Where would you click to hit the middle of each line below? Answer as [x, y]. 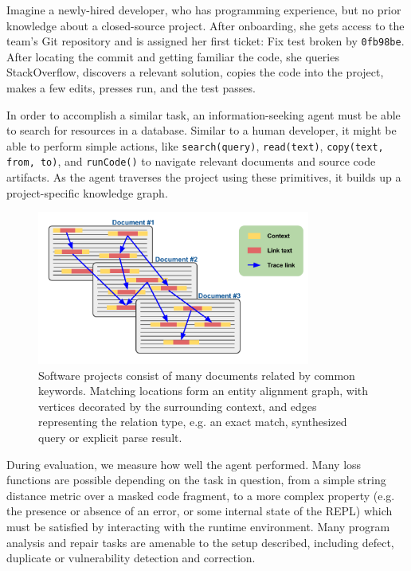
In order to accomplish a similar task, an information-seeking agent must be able [204, 114]
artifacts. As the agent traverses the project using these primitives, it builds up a [204, 177]
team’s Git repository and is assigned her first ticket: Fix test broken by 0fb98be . [205, 41]
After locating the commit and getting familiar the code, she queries [173, 56]
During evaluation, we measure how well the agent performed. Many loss [184, 464]
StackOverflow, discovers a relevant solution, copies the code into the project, [195, 72]
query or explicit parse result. [110, 438]
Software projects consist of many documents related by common [197, 375]
